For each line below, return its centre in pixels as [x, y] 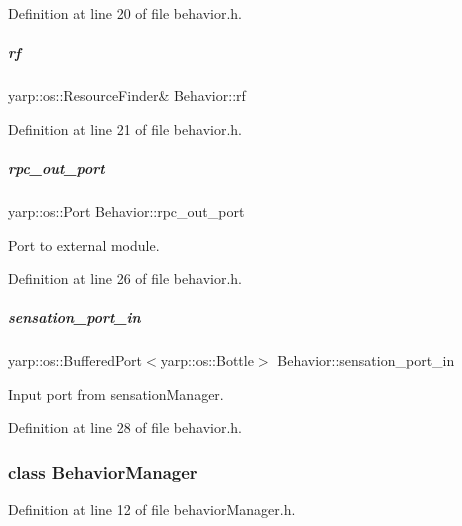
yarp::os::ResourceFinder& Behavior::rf [127, 95]
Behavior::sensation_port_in [366, 360]
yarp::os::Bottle [207, 360]
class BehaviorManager [103, 471]
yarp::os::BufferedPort [75, 360]
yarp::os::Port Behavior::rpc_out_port [126, 210]
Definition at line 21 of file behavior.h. [125, 128]
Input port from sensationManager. [116, 393]
